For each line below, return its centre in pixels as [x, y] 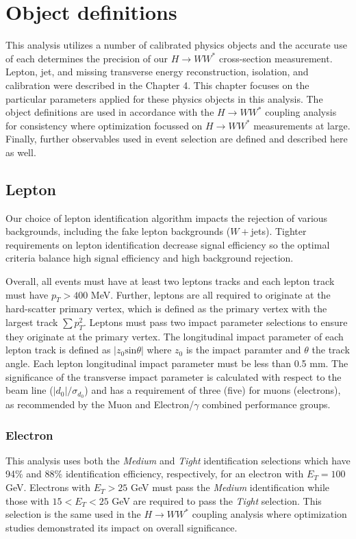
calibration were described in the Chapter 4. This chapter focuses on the [157, 85]
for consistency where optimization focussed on [104, 125]
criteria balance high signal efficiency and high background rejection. [150, 258]
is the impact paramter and [243, 350]
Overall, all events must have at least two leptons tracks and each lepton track [170, 281]
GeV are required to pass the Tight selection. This [217, 500]
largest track [32, 322]
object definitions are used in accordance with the [110, 112]
